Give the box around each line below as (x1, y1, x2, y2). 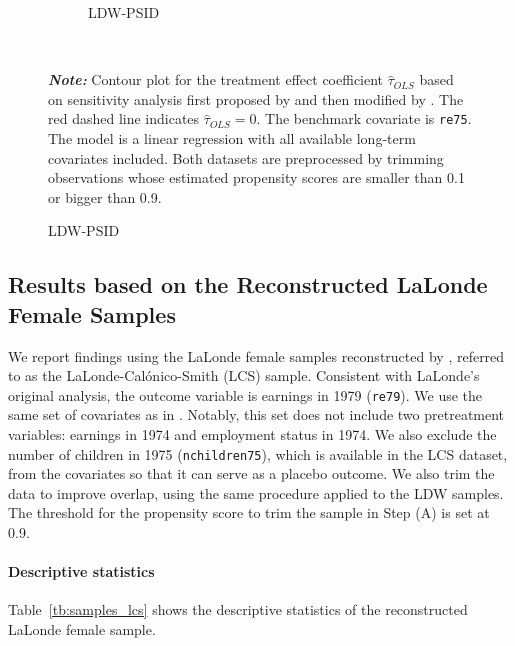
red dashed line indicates (48, 108, 200, 129)
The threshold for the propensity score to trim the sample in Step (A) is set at (8, 502, 490, 523)
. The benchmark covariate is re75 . (256, 108, 472, 129)
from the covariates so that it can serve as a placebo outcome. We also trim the (8, 463, 495, 484)
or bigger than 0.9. (48, 186, 162, 207)
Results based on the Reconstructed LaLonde (8, 269, 488, 300)
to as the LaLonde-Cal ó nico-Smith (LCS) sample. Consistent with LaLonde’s (8, 365, 480, 386)
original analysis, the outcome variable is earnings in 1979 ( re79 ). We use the (8, 384, 483, 405)
